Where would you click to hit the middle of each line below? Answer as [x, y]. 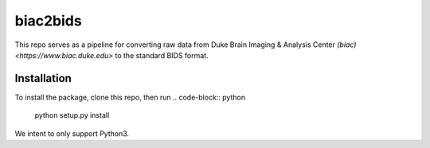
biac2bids [49, 21]
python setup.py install [72, 115]
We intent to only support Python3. [72, 133]
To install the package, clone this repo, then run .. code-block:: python [130, 97]
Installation [43, 78]
